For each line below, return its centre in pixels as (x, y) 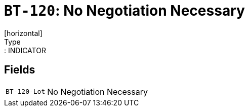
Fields (20, 70)
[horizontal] (23, 33)
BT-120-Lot (26, 92)
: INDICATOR (25, 50)
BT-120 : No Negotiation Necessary (124, 11)
